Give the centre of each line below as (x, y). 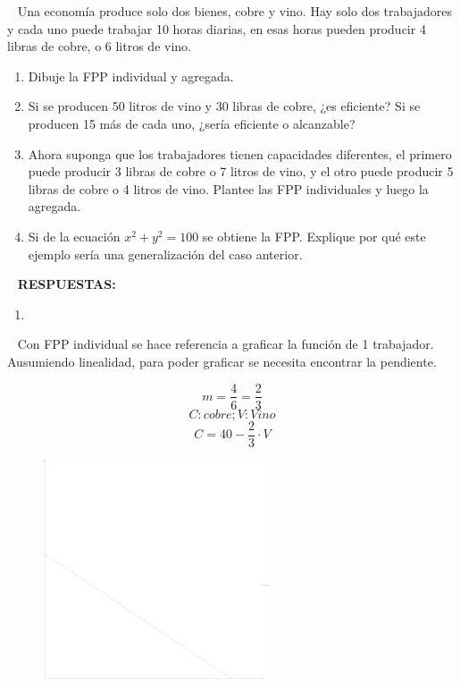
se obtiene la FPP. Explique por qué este (314, 236)
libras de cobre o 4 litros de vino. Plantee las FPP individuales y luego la (228, 188)
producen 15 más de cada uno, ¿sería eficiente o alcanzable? (192, 123)
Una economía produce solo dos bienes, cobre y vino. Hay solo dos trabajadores (234, 11)
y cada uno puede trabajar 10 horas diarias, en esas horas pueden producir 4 (217, 28)
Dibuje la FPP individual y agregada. (131, 76)
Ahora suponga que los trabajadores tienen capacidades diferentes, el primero (240, 153)
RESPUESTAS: (67, 284)
